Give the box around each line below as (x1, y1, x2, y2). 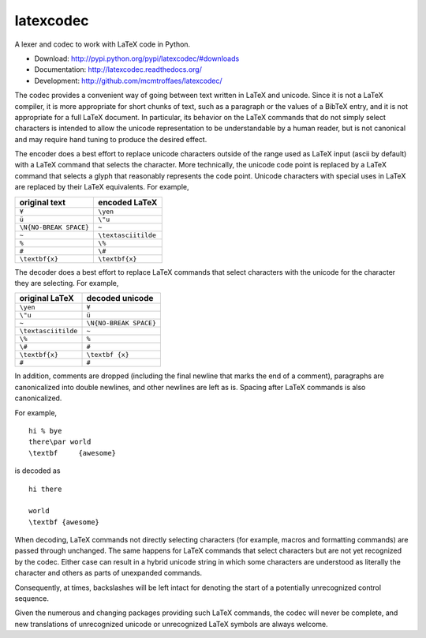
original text (19, 197, 66, 208)
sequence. (14, 594, 50, 603)
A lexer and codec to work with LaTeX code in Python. (14, 39, 191, 49)
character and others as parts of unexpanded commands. (14, 569, 203, 578)
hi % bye (28, 426, 62, 435)
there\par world (28, 437, 92, 446)
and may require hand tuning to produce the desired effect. (14, 134, 207, 144)
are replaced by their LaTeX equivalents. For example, (14, 182, 189, 192)
